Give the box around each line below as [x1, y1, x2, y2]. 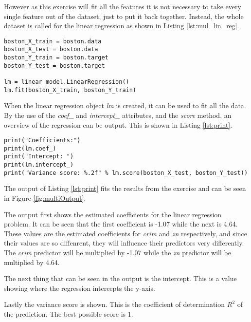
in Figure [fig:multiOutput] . [4, 193, 86, 203]
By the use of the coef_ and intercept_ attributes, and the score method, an [4, 110, 232, 120]
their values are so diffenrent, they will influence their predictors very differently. [4, 238, 244, 248]
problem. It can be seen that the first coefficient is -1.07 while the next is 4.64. [4, 219, 238, 229]
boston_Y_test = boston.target [4, 62, 105, 69]
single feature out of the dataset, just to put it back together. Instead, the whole [4, 11, 244, 21]
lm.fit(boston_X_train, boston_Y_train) [4, 86, 137, 94]
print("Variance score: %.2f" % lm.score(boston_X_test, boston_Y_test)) [4, 169, 248, 176]
